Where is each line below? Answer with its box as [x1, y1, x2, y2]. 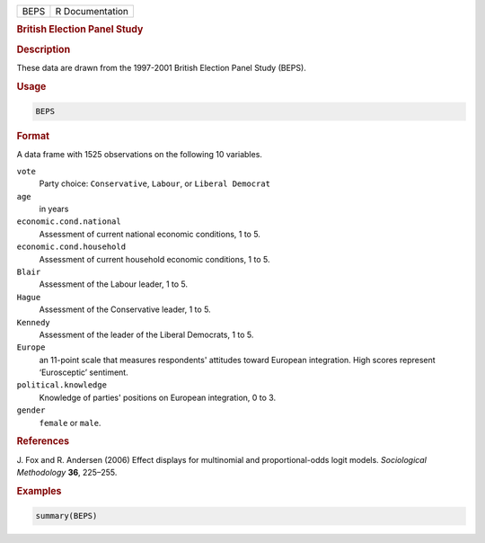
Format [16, 130, 49, 143]
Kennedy [16, 317, 51, 327]
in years [39, 203, 69, 214]
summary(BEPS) [35, 511, 98, 521]
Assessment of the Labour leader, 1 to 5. [39, 279, 189, 289]
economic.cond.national [16, 217, 121, 227]
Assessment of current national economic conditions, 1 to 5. [39, 228, 260, 239]
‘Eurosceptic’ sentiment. [39, 367, 129, 378]
